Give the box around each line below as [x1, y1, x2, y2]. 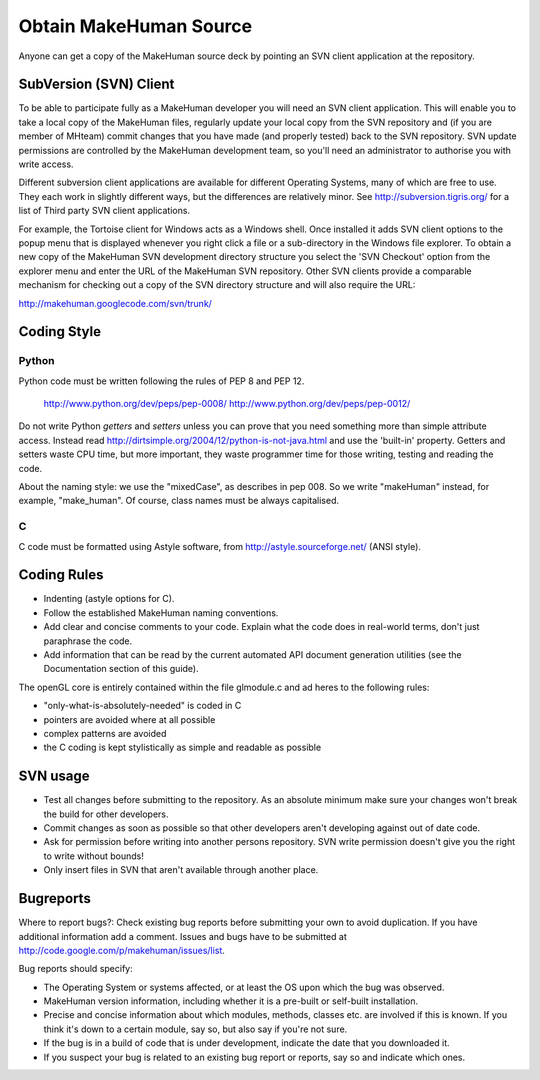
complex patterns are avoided [43, 727, 167, 739]
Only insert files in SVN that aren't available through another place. [43, 864, 319, 876]
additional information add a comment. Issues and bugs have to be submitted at [18, 930, 347, 942]
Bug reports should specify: [18, 963, 134, 975]
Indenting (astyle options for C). [43, 593, 175, 605]
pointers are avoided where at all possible [43, 713, 216, 725]
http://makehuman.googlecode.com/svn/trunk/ [18, 297, 212, 309]
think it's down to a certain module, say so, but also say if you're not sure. [43, 1023, 348, 1035]
